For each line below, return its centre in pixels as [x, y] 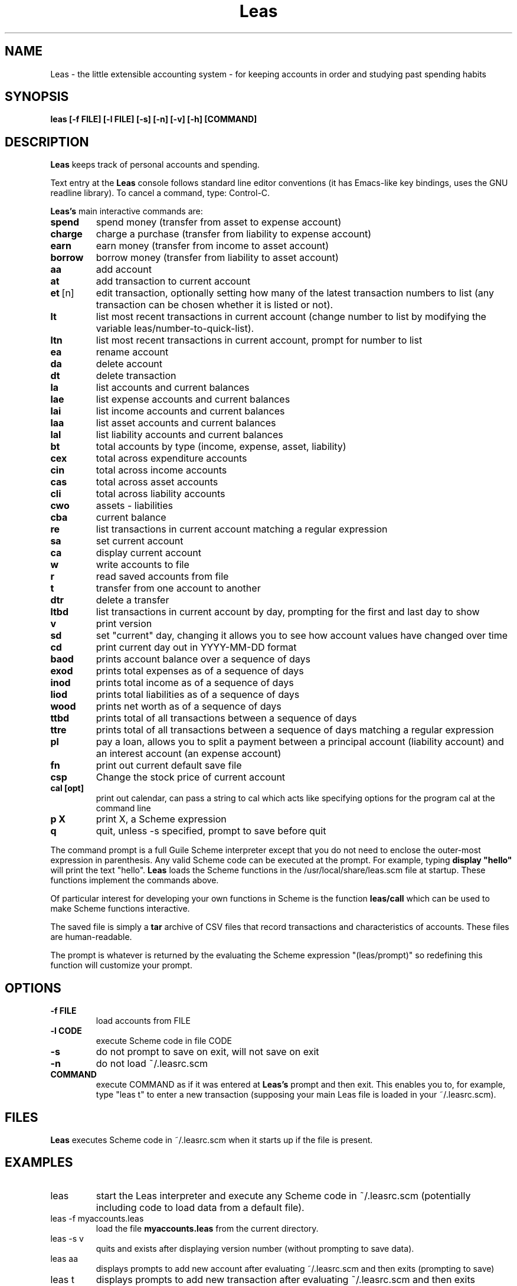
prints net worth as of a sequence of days [189, 706]
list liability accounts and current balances [189, 435]
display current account [148, 553]
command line [123, 808]
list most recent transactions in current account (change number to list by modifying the [291, 317]
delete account [129, 364]
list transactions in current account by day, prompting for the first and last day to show [288, 612]
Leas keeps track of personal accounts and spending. [155, 165]
